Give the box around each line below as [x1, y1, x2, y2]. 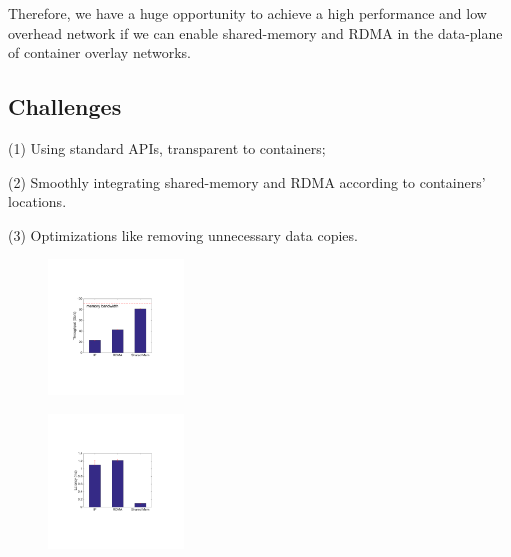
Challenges [8, 91, 122, 122]
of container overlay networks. [8, 42, 191, 63]
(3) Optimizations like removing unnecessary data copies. [8, 224, 358, 245]
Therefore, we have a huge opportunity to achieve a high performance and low [8, 3, 487, 23]
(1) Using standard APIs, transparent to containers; [8, 137, 326, 158]
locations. [8, 191, 67, 212]
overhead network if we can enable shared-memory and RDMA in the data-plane [8, 22, 503, 43]
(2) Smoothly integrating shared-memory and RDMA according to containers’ [8, 171, 486, 192]
